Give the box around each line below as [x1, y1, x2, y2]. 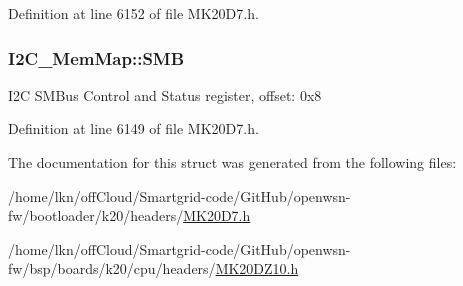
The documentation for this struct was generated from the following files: [8, 152, 457, 172]
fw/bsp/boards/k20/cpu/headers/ [8, 258, 216, 279]
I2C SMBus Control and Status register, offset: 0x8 [8, 84, 322, 105]
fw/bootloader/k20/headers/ [8, 205, 184, 226]
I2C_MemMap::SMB [8, 45, 185, 70]
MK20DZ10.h [215, 258, 299, 279]
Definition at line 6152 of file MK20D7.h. [8, 3, 259, 23]
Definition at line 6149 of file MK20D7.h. [8, 118, 259, 139]
